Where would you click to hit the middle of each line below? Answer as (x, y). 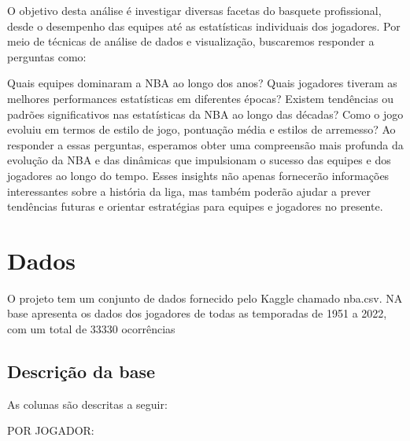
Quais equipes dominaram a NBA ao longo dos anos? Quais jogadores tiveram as (202, 83)
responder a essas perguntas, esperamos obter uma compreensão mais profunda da (205, 144)
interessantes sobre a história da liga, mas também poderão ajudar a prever (189, 191)
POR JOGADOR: (51, 430)
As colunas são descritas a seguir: (87, 404)
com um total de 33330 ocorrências (91, 329)
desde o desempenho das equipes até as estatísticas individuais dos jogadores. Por (204, 26)
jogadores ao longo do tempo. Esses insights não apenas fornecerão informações (198, 175)
